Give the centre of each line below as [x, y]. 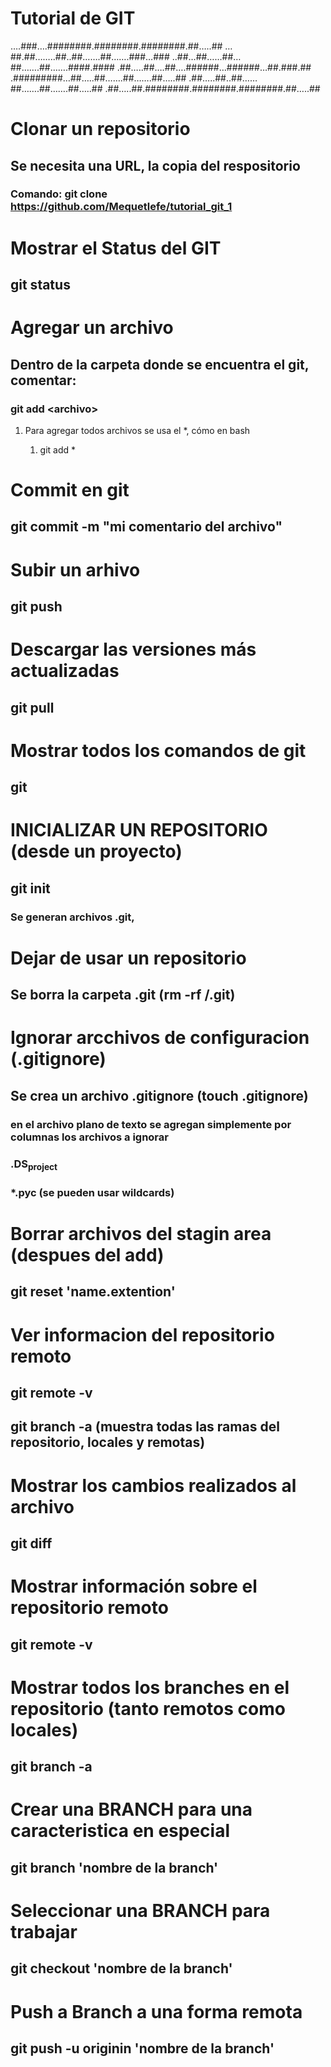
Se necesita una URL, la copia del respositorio [155, 165]
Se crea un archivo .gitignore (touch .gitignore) [159, 1095]
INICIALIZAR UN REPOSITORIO [139, 830]
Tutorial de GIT [73, 18]
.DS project [34, 1164]
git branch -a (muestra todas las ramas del [145, 1427]
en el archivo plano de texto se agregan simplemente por [151, 1124]
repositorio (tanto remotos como [148, 1708]
